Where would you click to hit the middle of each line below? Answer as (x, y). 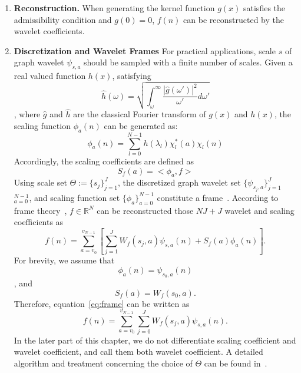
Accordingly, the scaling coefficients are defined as (104, 161)
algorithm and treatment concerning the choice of (103, 363)
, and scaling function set (75, 197)
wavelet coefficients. (49, 31)
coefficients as (39, 222)
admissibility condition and (63, 19)
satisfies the (264, 8)
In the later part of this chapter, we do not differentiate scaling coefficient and (155, 340)
